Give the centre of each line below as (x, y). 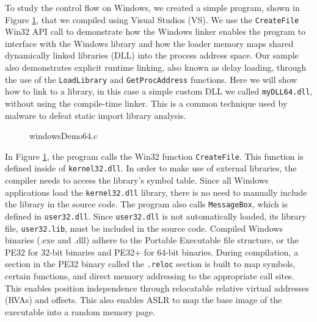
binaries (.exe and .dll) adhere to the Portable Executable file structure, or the (152, 240)
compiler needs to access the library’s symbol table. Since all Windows (137, 180)
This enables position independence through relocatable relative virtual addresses (157, 288)
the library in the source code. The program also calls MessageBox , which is (146, 204)
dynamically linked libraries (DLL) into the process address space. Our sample (152, 55)
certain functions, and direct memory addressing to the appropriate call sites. (150, 276)
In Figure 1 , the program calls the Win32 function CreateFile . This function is (154, 156)
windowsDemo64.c (64, 136)
